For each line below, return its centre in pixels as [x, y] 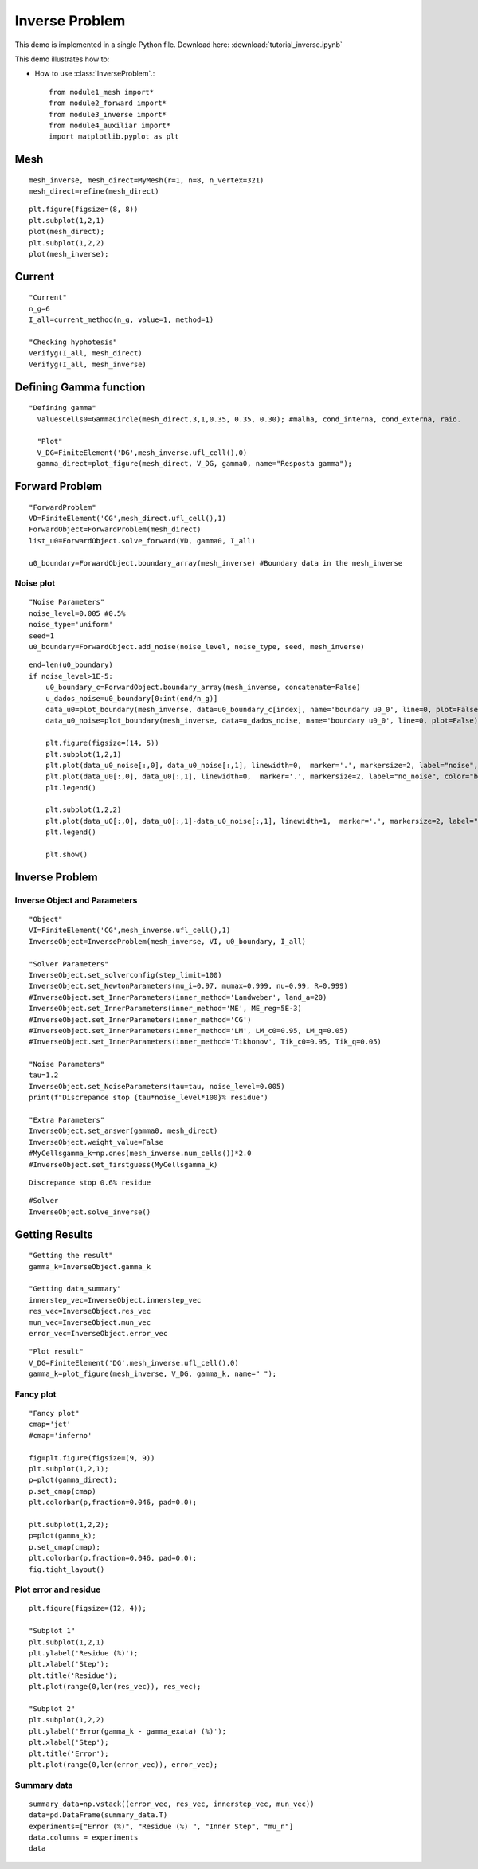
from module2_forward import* [108, 103]
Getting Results [54, 1234]
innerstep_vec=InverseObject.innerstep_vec [115, 1300]
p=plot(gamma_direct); [73, 1480]
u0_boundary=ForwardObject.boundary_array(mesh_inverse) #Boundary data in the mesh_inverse [216, 563]
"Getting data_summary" [75, 1289]
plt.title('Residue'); [73, 1675]
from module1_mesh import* [102, 92]
